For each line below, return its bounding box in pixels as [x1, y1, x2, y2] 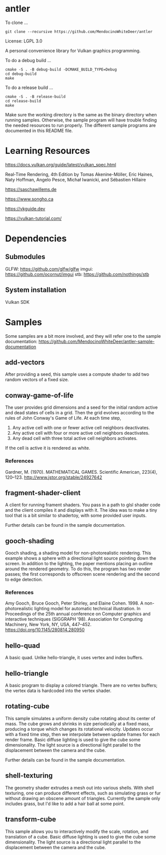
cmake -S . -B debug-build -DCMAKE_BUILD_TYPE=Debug [5, 67, 117, 72]
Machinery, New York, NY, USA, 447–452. [5, 622, 92, 628]
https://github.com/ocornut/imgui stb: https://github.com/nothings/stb [5, 271, 150, 277]
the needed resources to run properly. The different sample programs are [5, 122, 156, 128]
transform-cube [5, 815, 56, 824]
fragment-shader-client [5, 488, 81, 497]
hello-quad [5, 641, 40, 650]
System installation [5, 286, 66, 294]
